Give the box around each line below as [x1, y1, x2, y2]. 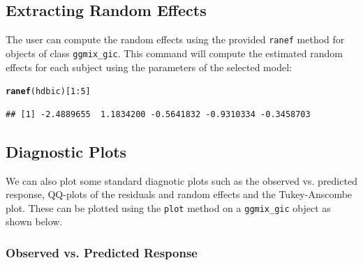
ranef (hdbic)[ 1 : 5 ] [6, 86, 91, 97]
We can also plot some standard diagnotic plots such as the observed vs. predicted [6, 173, 357, 188]
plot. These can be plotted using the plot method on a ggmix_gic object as [6, 200, 331, 215]
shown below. [6, 214, 63, 229]
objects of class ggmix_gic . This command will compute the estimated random [6, 45, 343, 60]
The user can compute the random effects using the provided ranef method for [6, 32, 345, 47]
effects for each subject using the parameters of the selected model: [6, 59, 292, 74]
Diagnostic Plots [6, 140, 127, 162]
